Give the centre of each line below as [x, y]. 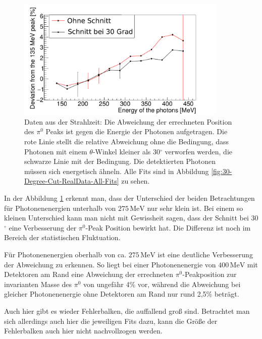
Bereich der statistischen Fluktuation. [62, 237]
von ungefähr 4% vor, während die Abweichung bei [162, 284]
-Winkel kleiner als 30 [126, 151]
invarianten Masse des [38, 284]
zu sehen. [136, 181]
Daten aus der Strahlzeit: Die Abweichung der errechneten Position [128, 121]
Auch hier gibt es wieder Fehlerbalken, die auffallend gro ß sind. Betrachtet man [127, 310]
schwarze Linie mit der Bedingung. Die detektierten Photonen [120, 161]
